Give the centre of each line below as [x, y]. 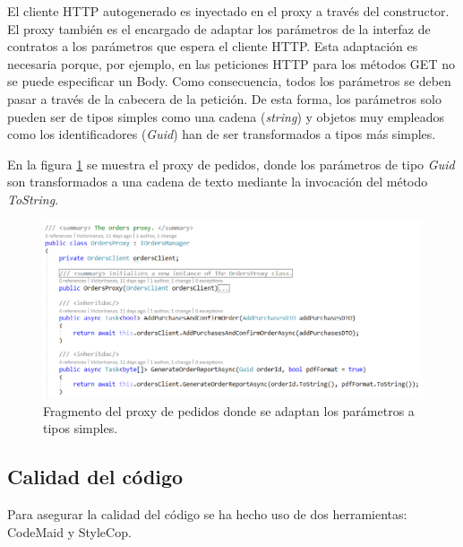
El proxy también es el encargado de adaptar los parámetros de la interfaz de [219, 28]
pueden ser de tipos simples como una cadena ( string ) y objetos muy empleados [226, 116]
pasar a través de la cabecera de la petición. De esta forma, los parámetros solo [224, 98]
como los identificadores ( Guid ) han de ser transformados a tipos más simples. [222, 134]
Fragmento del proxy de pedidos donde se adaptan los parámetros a [229, 410]
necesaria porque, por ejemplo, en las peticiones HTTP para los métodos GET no [231, 63]
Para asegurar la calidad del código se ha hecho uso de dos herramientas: [207, 514]
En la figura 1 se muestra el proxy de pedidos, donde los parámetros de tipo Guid [231, 164]
